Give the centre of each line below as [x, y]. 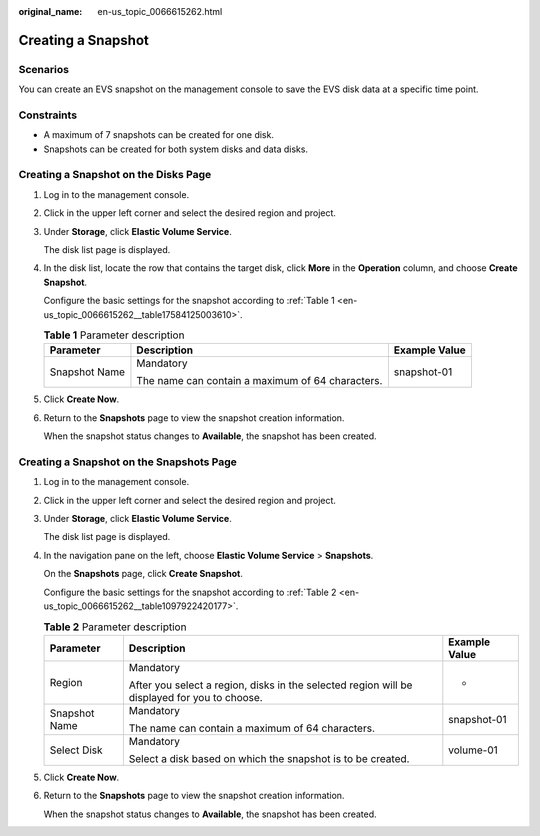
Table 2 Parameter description [115, 627]
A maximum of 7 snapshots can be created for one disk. [159, 135]
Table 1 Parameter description [114, 335]
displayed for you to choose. [196, 697]
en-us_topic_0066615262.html [160, 11]
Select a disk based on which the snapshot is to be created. [269, 758]
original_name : [50, 11]
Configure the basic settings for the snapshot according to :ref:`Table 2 [190, 592]
